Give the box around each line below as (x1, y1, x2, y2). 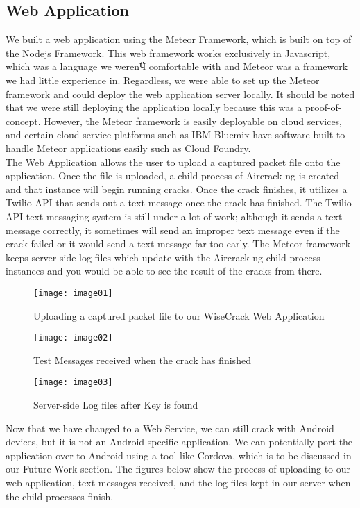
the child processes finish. (6, 489, 114, 503)
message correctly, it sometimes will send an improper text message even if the (6, 222, 340, 237)
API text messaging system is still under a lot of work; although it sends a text (6, 208, 343, 223)
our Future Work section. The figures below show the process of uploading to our (6, 461, 351, 476)
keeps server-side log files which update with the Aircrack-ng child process (6, 249, 320, 264)
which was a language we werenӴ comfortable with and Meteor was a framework (6, 59, 348, 74)
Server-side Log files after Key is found (33, 398, 198, 412)
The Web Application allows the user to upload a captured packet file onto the (6, 154, 341, 169)
